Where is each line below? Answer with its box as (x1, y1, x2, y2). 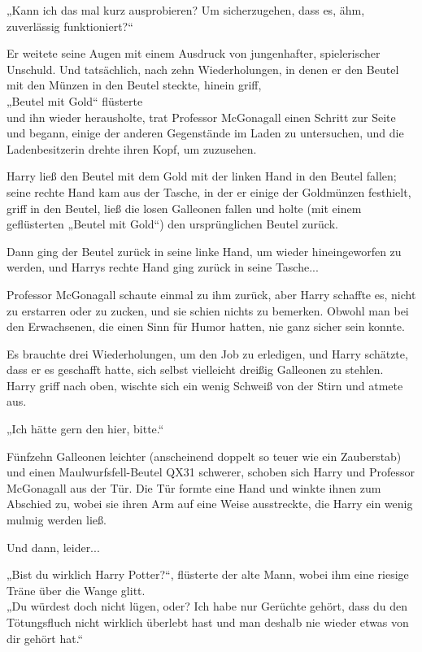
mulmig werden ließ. (7, 511, 107, 528)
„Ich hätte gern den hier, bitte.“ (7, 420, 164, 437)
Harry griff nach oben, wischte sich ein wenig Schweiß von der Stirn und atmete (7, 376, 403, 393)
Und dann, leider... (7, 538, 100, 555)
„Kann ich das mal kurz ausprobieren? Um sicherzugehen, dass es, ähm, (7, 2, 365, 18)
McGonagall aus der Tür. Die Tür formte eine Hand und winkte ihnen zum (7, 479, 381, 496)
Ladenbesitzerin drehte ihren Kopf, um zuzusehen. (7, 140, 257, 157)
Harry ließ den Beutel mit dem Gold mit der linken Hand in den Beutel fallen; (7, 167, 397, 185)
